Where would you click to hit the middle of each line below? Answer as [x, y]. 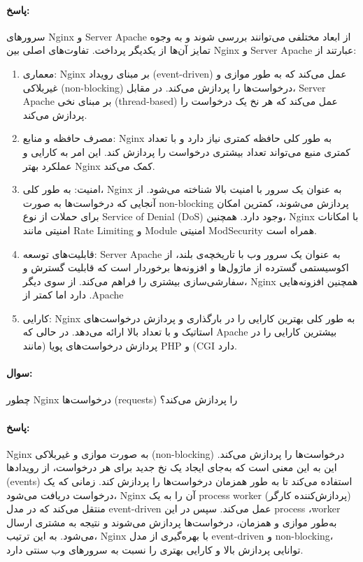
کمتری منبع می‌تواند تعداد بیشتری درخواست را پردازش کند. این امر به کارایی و [187, 151]
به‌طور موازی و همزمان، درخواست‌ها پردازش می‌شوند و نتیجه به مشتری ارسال [172, 522]
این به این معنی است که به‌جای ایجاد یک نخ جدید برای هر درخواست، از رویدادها [172, 467]
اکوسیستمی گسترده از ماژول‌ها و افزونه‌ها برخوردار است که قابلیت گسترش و [186, 267]
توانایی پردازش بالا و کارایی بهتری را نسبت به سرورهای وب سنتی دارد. [155, 550]
